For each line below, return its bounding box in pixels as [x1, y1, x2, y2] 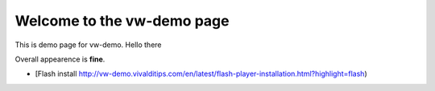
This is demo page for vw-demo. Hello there [14, 40, 162, 49]
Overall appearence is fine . [14, 54, 106, 64]
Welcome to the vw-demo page [14, 12, 230, 30]
